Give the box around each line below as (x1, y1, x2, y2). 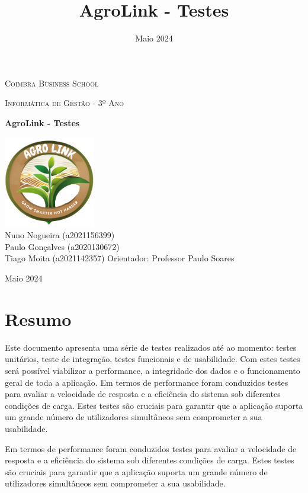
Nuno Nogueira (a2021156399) (5, 229, 115, 241)
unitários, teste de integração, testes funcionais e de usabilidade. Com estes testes (5, 353, 300, 365)
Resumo (5, 306, 72, 331)
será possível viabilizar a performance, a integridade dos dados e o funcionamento (5, 364, 300, 376)
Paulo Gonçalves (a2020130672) (5, 240, 120, 252)
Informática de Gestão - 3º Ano (5, 97, 124, 109)
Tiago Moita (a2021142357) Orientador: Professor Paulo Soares (5, 252, 235, 264)
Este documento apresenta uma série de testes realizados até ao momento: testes (5, 341, 297, 353)
